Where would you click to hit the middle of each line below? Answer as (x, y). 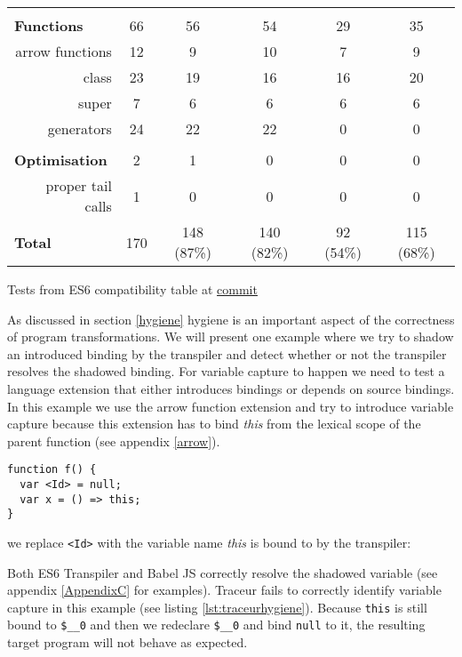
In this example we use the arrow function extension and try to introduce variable (231, 406)
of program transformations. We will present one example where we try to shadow (231, 337)
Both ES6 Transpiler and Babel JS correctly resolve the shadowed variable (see (223, 572)
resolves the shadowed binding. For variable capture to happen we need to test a (226, 371)
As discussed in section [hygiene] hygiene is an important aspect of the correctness (231, 319)
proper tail (79, 185)
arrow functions (64, 51)
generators (80, 128)
